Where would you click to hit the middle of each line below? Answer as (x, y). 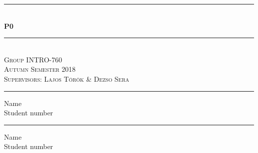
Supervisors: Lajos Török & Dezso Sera (67, 78)
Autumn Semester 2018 (40, 69)
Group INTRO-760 (33, 59)
